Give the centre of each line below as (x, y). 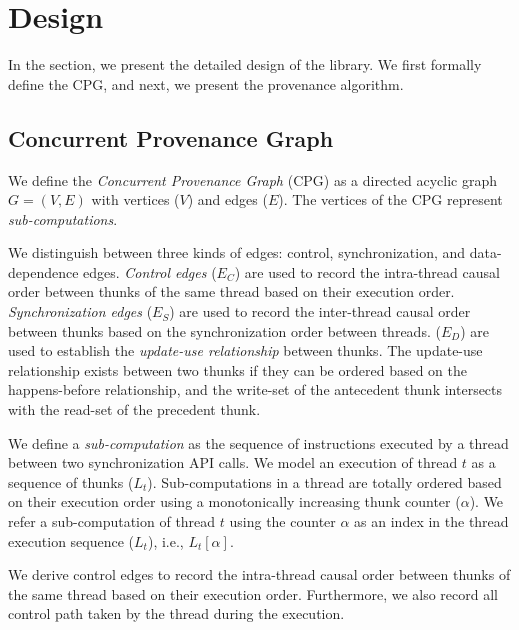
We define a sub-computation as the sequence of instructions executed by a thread (258, 442)
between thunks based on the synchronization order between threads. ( (224, 330)
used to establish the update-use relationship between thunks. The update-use (245, 350)
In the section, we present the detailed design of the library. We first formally (245, 64)
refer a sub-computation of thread (112, 521)
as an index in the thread (431, 521)
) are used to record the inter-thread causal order (320, 311)
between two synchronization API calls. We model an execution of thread (233, 462)
